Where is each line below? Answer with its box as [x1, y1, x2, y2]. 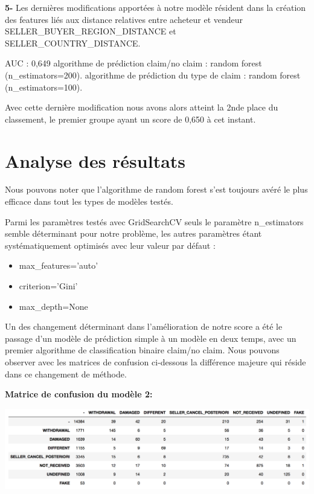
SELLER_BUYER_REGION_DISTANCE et [5, 25, 176, 37]
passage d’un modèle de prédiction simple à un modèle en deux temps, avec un [5, 332, 296, 344]
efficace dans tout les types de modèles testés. [5, 195, 173, 208]
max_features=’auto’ [19, 259, 98, 272]
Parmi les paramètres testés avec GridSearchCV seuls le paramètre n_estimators [5, 215, 304, 228]
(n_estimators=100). [5, 80, 83, 93]
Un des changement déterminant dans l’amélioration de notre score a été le [5, 320, 283, 333]
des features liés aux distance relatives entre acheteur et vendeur [5, 13, 243, 25]
